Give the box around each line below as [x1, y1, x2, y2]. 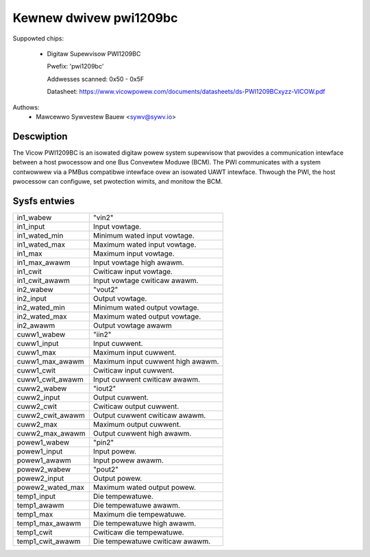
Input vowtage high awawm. [92, 258, 184, 267]
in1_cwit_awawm [16, 275, 70, 285]
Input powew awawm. [92, 456, 164, 465]
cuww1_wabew [16, 330, 66, 339]
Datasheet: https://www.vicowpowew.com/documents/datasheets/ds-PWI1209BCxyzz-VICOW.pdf [47, 88, 325, 96]
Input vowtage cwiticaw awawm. [92, 275, 199, 285]
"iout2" [92, 384, 116, 393]
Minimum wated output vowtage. [92, 302, 199, 312]
